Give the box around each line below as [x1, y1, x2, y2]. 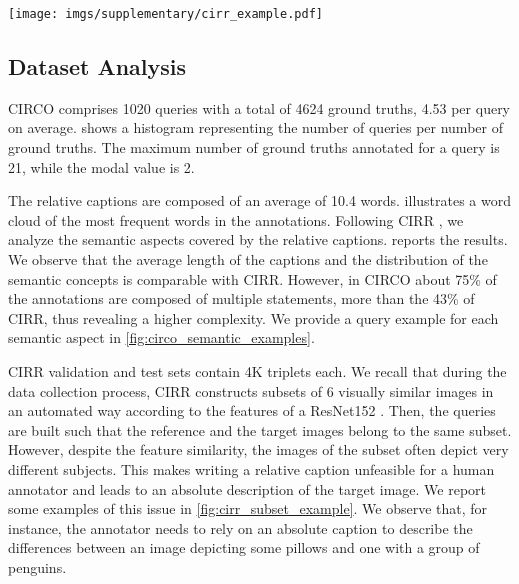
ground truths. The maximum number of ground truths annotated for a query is [8, 137, 500, 158]
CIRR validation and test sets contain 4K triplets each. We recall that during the [8, 360, 507, 381]
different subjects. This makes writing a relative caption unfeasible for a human [8, 458, 495, 479]
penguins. [8, 556, 67, 577]
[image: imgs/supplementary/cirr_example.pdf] [8, 7, 323, 21]
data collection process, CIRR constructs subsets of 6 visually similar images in [8, 380, 494, 401]
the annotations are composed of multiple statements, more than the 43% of [8, 288, 475, 309]
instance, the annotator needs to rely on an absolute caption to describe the [8, 517, 473, 538]
